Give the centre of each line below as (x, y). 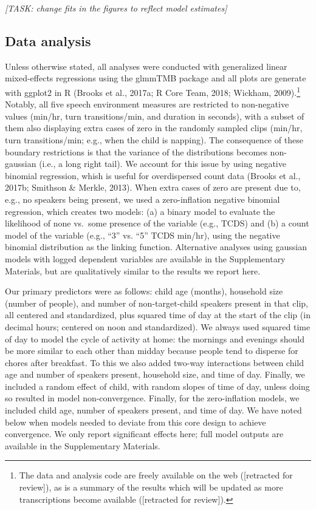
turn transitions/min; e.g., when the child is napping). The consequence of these (154, 140)
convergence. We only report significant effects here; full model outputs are (144, 434)
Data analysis (48, 40)
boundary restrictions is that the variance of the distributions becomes (136, 151)
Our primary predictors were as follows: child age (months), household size (144, 291)
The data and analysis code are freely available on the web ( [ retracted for (156, 475)
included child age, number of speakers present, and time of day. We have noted (153, 410)
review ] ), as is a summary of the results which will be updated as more (151, 487)
